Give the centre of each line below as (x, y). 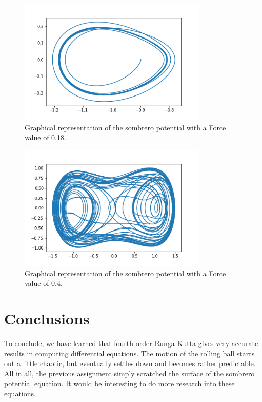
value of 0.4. (44, 283)
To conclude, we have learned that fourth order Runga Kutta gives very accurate (131, 343)
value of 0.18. (45, 137)
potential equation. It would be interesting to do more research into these (119, 383)
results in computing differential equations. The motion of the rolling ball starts (129, 353)
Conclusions (47, 318)
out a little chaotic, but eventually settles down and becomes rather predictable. (130, 363)
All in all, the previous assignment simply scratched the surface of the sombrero (129, 373)
